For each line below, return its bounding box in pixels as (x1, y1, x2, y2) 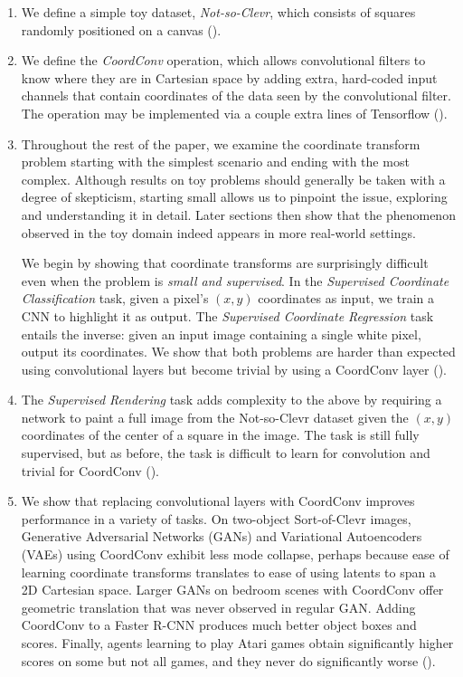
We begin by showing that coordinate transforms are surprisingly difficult (21, 253, 429, 272)
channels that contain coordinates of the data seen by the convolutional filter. (21, 86, 451, 105)
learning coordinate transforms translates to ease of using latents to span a (21, 562, 436, 581)
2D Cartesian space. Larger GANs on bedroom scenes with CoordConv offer (21, 580, 444, 599)
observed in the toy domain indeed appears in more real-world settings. (21, 223, 416, 242)
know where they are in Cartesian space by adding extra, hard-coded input (21, 68, 438, 87)
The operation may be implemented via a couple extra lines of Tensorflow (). (21, 103, 448, 122)
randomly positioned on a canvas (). (21, 20, 222, 39)
